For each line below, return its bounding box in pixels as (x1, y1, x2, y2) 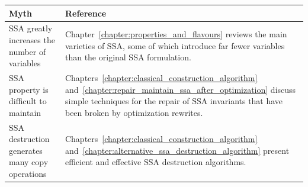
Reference (65, 7, 107, 19)
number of (9, 45, 46, 57)
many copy (9, 156, 49, 168)
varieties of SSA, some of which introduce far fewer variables (65, 39, 285, 51)
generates (9, 144, 43, 156)
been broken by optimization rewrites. (65, 106, 203, 118)
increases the (9, 33, 55, 46)
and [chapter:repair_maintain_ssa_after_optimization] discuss (65, 83, 296, 95)
